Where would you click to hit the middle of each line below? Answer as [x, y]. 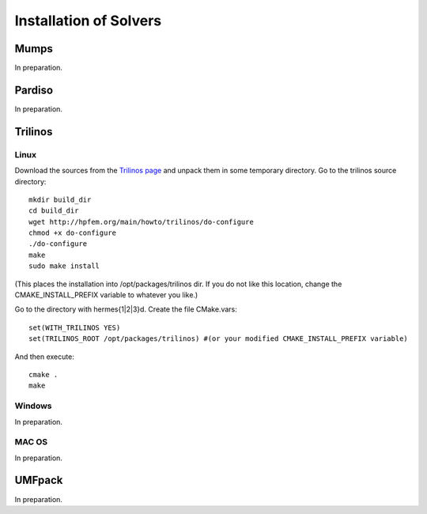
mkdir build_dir [60, 199]
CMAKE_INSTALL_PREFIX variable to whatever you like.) [106, 295]
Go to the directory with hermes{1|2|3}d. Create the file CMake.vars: [126, 309]
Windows [33, 406]
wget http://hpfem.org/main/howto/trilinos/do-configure [142, 222]
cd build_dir [54, 211]
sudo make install [64, 266]
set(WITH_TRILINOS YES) [75, 327]
